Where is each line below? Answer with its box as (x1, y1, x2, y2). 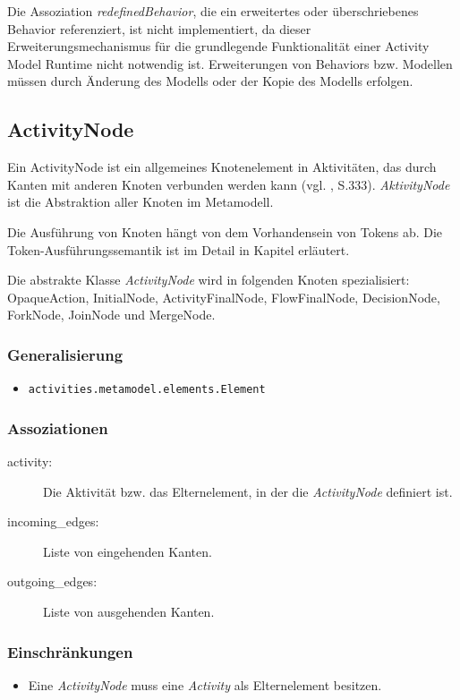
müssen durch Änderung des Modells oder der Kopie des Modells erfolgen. (7, 72, 413, 90)
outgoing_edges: (7, 572, 98, 591)
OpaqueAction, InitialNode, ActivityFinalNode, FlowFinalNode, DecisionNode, (7, 287, 440, 306)
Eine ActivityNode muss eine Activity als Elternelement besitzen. (28, 675, 382, 694)
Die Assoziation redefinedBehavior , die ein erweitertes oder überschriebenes (7, 2, 419, 20)
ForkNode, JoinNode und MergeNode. (7, 305, 216, 324)
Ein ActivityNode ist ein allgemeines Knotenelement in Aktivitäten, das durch (7, 158, 437, 176)
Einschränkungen (7, 640, 133, 662)
